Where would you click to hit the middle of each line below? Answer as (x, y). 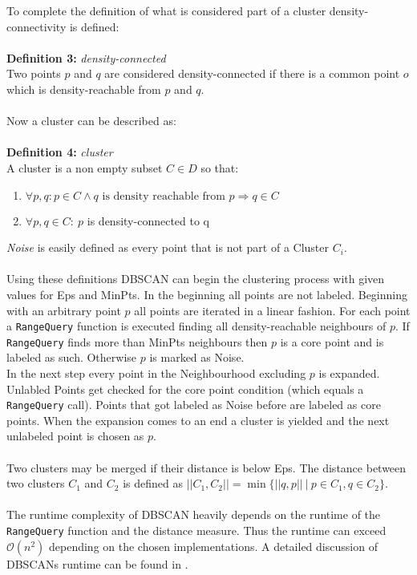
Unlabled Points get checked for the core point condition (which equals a (185, 389)
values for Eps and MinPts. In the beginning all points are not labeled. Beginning (207, 294)
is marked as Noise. (197, 357)
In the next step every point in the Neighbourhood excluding (156, 373)
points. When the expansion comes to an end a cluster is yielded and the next (198, 420)
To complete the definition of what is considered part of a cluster (166, 10)
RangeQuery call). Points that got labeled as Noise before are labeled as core (194, 405)
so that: (220, 167)
